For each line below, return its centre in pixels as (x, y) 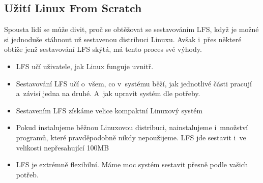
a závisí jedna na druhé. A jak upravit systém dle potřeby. (108, 93)
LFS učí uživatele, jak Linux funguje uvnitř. (85, 66)
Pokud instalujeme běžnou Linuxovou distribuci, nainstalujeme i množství (132, 127)
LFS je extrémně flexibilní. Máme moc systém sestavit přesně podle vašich (132, 164)
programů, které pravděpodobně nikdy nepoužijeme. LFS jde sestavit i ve (131, 137)
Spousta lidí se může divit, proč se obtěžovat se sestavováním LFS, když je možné (131, 29)
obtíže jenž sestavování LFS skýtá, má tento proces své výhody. (103, 49)
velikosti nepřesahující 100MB (63, 147)
